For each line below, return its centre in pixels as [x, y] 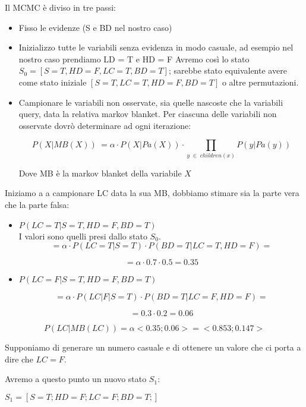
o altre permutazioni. [260, 82]
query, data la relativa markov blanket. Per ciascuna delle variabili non [148, 114]
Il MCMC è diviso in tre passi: [60, 7]
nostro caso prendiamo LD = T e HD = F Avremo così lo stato [134, 59]
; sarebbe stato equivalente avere [228, 70]
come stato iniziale [53, 82]
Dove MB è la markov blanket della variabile [100, 173]
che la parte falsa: [37, 204]
